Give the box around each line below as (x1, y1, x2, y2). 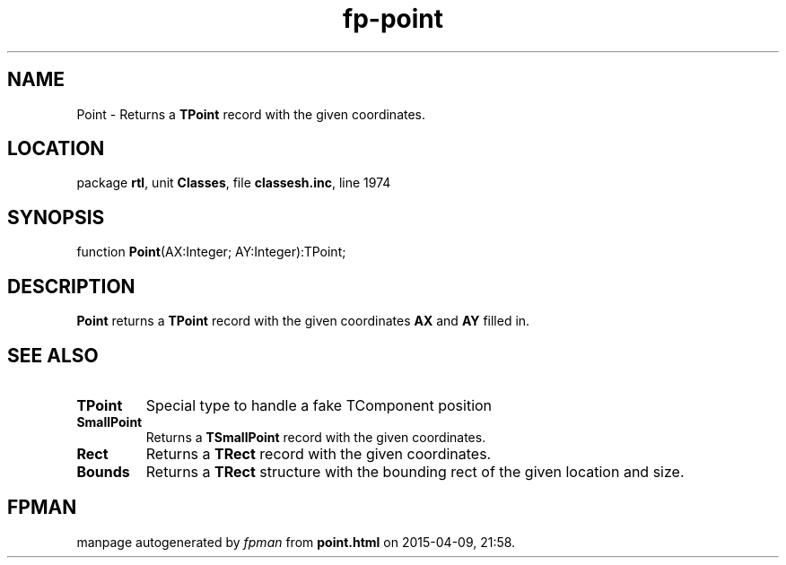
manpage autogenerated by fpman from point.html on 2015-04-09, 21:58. (76, 534, 516, 550)
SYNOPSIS (7, 205, 105, 229)
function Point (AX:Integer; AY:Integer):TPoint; (76, 244, 346, 260)
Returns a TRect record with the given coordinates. (145, 444, 492, 463)
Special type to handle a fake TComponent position (145, 395, 493, 414)
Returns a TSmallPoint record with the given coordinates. (145, 429, 486, 445)
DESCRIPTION (7, 274, 135, 298)
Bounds (76, 462, 130, 481)
